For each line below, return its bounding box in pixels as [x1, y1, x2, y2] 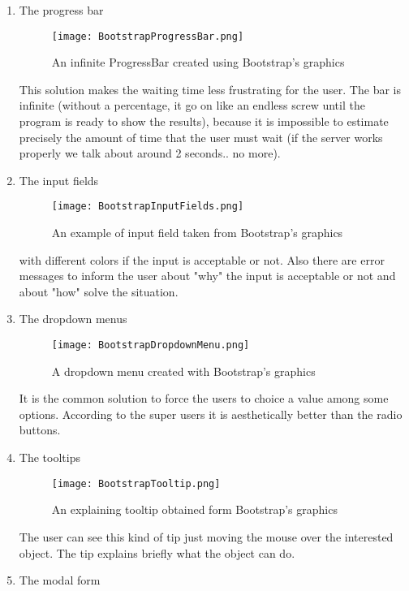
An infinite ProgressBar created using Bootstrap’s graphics [51, 54, 345, 71]
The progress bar [19, 2, 104, 18]
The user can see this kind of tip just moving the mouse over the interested [19, 528, 394, 545]
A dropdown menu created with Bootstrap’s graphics [51, 362, 316, 379]
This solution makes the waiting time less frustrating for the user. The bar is [19, 80, 401, 97]
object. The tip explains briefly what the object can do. [19, 544, 295, 561]
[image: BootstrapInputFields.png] [51, 201, 244, 213]
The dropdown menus [19, 310, 127, 327]
